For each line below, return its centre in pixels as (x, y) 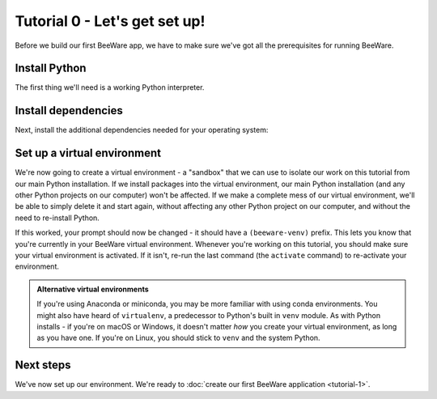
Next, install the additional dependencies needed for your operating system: (142, 130)
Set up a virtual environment (88, 153)
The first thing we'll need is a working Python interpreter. (110, 87)
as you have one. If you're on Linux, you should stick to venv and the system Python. (178, 338)
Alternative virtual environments (93, 289)
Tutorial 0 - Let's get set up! (110, 21)
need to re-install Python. (57, 218)
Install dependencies (69, 110)
